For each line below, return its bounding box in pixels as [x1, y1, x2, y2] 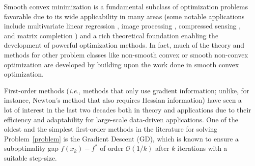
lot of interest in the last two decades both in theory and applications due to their [4, 104, 251, 114]
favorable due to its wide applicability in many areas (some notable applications [4, 11, 245, 21]
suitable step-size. [4, 152, 57, 163]
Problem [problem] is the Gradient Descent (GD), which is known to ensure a [4, 133, 239, 143]
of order [100, 143, 124, 153]
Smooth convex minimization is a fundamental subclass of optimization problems [4, 1, 248, 11]
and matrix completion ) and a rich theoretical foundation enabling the [4, 30, 219, 40]
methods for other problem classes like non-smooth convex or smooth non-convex [4, 49, 248, 59]
